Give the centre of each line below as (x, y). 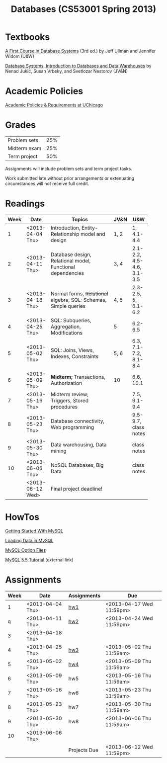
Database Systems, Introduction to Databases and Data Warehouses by (78, 66)
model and (93, 234)
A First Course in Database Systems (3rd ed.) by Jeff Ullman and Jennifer (81, 51)
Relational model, (71, 260)
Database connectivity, (78, 421)
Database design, (71, 254)
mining (58, 451)
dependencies (67, 273)
